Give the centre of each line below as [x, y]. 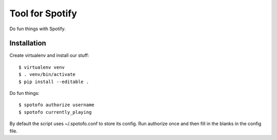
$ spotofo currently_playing [55, 112]
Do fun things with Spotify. [38, 29]
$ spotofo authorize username [57, 105]
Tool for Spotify [43, 13]
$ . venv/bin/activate [47, 75]
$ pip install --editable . [54, 82]
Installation [28, 43]
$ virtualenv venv [42, 67]
